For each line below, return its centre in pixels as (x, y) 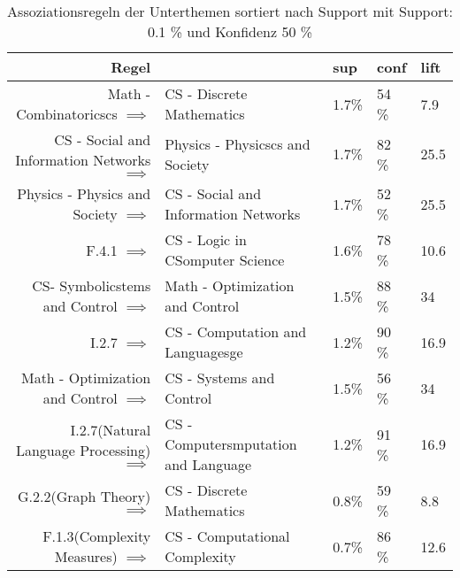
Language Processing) (83, 450)
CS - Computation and (236, 331)
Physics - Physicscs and (238, 143)
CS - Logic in (206, 239)
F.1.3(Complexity (97, 536)
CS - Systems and (220, 378)
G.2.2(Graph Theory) (84, 496)
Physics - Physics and (84, 193)
